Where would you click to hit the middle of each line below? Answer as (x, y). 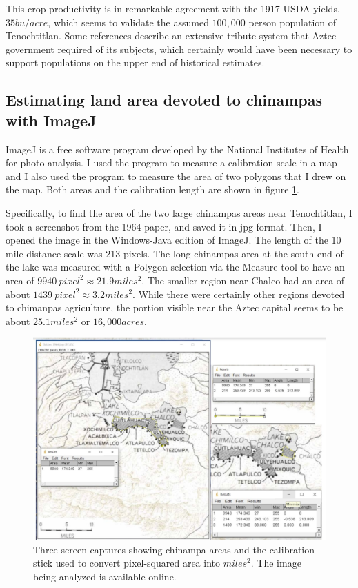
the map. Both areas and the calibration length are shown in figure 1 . (152, 189)
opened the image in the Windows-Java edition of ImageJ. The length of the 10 (173, 240)
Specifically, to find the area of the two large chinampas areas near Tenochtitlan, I (179, 212)
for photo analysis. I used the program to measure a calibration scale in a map (171, 163)
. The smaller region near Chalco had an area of (243, 280)
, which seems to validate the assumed (128, 22)
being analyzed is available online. (105, 576)
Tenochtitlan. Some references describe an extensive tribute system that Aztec (171, 36)
